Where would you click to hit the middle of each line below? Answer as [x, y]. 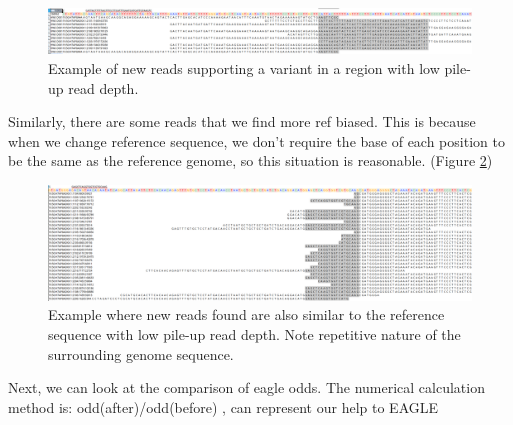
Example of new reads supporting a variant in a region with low [244, 67]
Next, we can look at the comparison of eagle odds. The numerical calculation [246, 387]
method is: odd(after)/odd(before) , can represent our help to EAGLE [223, 406]
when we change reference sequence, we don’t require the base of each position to [256, 140]
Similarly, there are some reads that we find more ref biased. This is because [242, 121]
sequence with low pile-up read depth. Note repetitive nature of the [254, 334]
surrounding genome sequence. [141, 353]
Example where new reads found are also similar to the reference [246, 314]
